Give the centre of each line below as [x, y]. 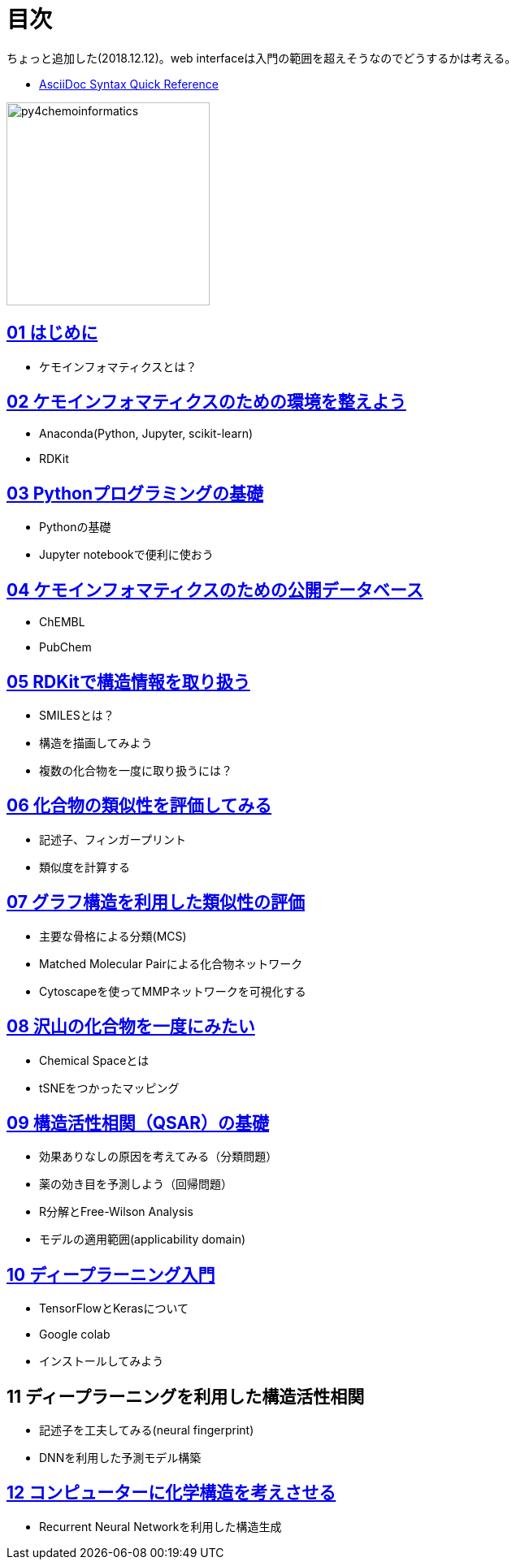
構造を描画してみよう [96, 742]
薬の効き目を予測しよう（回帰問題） [136, 1184]
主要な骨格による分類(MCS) [113, 936]
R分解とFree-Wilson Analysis [116, 1212]
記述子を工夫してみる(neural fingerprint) [147, 1430]
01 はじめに [52, 333]
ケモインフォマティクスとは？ [118, 366]
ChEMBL [62, 622]
